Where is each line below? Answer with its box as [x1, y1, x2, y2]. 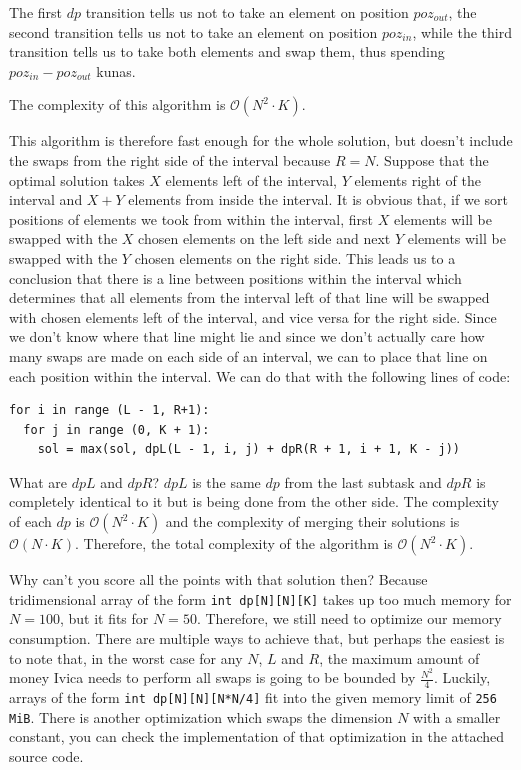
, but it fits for [59, 608, 149, 629]
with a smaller [413, 706, 501, 727]
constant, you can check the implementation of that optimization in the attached [9, 726, 505, 747]
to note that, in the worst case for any [9, 647, 243, 668]
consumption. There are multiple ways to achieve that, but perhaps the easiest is [9, 627, 505, 648]
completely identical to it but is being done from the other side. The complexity [9, 491, 499, 512]
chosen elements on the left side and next [138, 228, 391, 249]
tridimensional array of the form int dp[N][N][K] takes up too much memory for [9, 588, 512, 609]
